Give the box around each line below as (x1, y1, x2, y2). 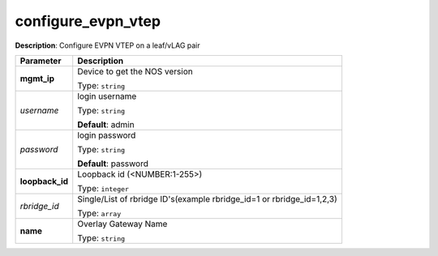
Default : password (77, 158, 149, 169)
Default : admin (77, 118, 135, 130)
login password (77, 130, 136, 141)
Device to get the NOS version (77, 66, 194, 77)
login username (77, 90, 137, 101)
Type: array (77, 207, 122, 219)
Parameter (19, 55, 62, 66)
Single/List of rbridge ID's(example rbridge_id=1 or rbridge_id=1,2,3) (77, 193, 337, 204)
